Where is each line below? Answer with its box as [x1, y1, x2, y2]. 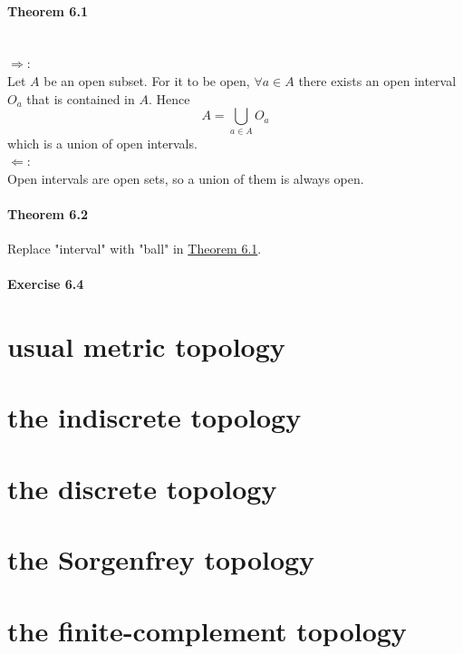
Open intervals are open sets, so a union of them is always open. [7, 168, 364, 188]
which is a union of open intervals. [7, 133, 198, 152]
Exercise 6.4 [7, 274, 84, 293]
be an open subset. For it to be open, [43, 71, 250, 90]
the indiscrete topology [7, 399, 302, 436]
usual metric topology [7, 328, 285, 365]
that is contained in [26, 89, 135, 108]
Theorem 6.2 [7, 204, 88, 223]
